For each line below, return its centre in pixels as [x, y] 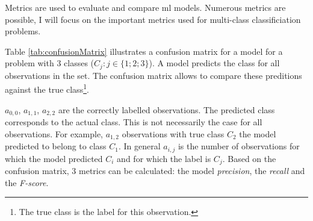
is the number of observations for [239, 146]
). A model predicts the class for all [214, 63]
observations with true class [173, 133]
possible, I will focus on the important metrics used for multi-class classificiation [153, 19]
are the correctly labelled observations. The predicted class [166, 109]
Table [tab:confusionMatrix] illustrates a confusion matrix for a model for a [144, 51]
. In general [139, 146]
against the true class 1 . [47, 89]
